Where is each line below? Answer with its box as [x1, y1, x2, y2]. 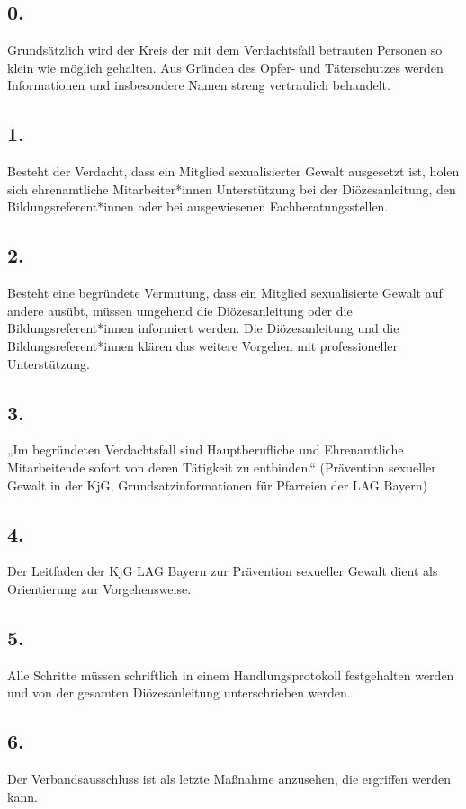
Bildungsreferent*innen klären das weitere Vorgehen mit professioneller [7, 336, 399, 355]
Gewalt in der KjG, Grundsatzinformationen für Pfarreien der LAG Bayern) [7, 475, 427, 494]
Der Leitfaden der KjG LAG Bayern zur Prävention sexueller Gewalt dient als [7, 562, 438, 580]
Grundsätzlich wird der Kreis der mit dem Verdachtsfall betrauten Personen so [7, 40, 443, 59]
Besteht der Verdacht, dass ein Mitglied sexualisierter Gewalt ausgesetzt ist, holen [7, 162, 460, 181]
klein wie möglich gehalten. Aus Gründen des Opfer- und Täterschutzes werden [7, 58, 444, 76]
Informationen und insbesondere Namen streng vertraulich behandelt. [7, 76, 390, 94]
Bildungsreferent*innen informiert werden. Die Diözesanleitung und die [7, 319, 399, 337]
